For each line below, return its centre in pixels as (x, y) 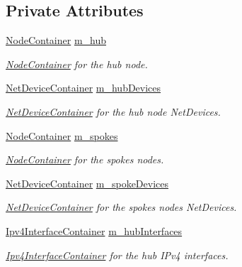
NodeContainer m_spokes (62, 135)
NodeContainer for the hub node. (77, 64)
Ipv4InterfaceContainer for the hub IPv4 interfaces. (117, 255)
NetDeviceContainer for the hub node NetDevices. (113, 111)
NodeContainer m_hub (56, 40)
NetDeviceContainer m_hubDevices (83, 88)
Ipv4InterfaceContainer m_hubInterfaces (94, 230)
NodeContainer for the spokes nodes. (85, 159)
